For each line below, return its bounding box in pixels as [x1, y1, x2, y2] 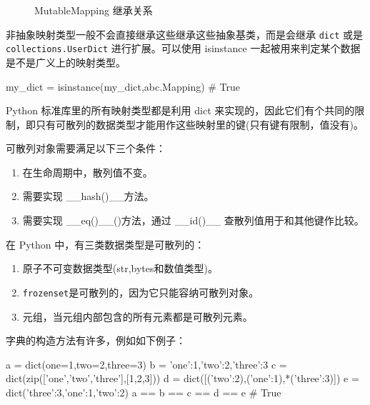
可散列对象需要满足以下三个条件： [6, 141, 166, 156]
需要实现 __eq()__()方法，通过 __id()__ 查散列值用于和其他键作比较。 [22, 213, 364, 228]
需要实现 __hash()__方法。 [22, 189, 154, 204]
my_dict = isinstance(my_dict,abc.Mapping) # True [6, 79, 241, 94]
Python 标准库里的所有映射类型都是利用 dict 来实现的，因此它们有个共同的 [6, 103, 355, 118]
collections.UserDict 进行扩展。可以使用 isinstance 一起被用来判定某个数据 [6, 41, 361, 56]
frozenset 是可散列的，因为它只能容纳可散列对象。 [22, 284, 259, 299]
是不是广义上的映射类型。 [6, 54, 126, 69]
